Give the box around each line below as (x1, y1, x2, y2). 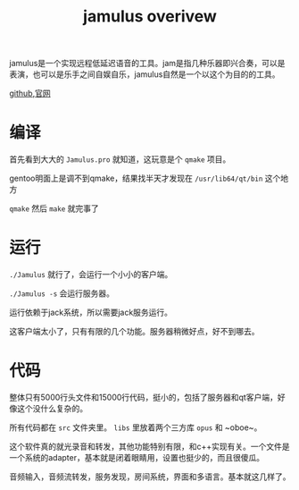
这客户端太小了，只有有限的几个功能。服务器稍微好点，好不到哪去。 (9, 326, 260, 337)
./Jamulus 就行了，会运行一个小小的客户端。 (9, 269, 173, 280)
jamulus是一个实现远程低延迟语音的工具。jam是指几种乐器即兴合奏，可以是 (9, 58, 286, 69)
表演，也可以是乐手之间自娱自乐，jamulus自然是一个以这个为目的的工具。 (9, 69, 280, 80)
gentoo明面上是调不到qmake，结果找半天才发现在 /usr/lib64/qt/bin (9, 173, 263, 184)
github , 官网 (9, 88, 51, 99)
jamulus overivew (83, 6, 217, 27)
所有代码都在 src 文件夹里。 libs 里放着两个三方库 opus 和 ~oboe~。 (9, 422, 262, 433)
